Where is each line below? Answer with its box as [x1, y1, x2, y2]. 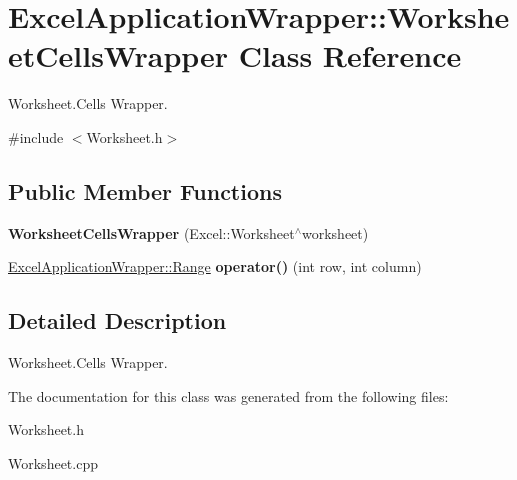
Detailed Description [8, 305, 227, 336]
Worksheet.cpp [8, 452, 98, 473]
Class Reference [238, 35, 462, 76]
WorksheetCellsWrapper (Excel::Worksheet [8, 222, 295, 243]
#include [8, 126, 64, 147]
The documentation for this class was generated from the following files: [8, 385, 449, 406]
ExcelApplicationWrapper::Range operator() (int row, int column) [8, 256, 422, 277]
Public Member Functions [8, 175, 282, 206]
